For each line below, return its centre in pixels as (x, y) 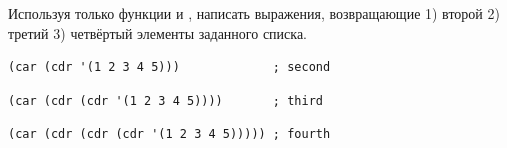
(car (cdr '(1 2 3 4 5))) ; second (169, 67)
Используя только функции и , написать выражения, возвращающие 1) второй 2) (254, 13)
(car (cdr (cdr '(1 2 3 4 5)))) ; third (165, 100)
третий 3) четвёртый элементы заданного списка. (158, 32)
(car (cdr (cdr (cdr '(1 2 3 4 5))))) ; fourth (169, 134)
